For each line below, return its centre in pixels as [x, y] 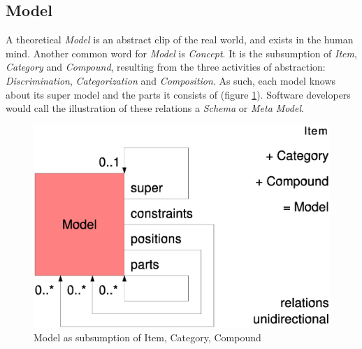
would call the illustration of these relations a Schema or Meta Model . [155, 108]
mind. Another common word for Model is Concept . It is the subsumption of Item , [181, 53]
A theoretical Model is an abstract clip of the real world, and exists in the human [180, 40]
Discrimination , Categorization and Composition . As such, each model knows [171, 80]
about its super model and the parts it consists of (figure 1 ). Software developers [178, 94]
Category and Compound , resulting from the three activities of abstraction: [166, 67]
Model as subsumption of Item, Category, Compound [147, 337]
